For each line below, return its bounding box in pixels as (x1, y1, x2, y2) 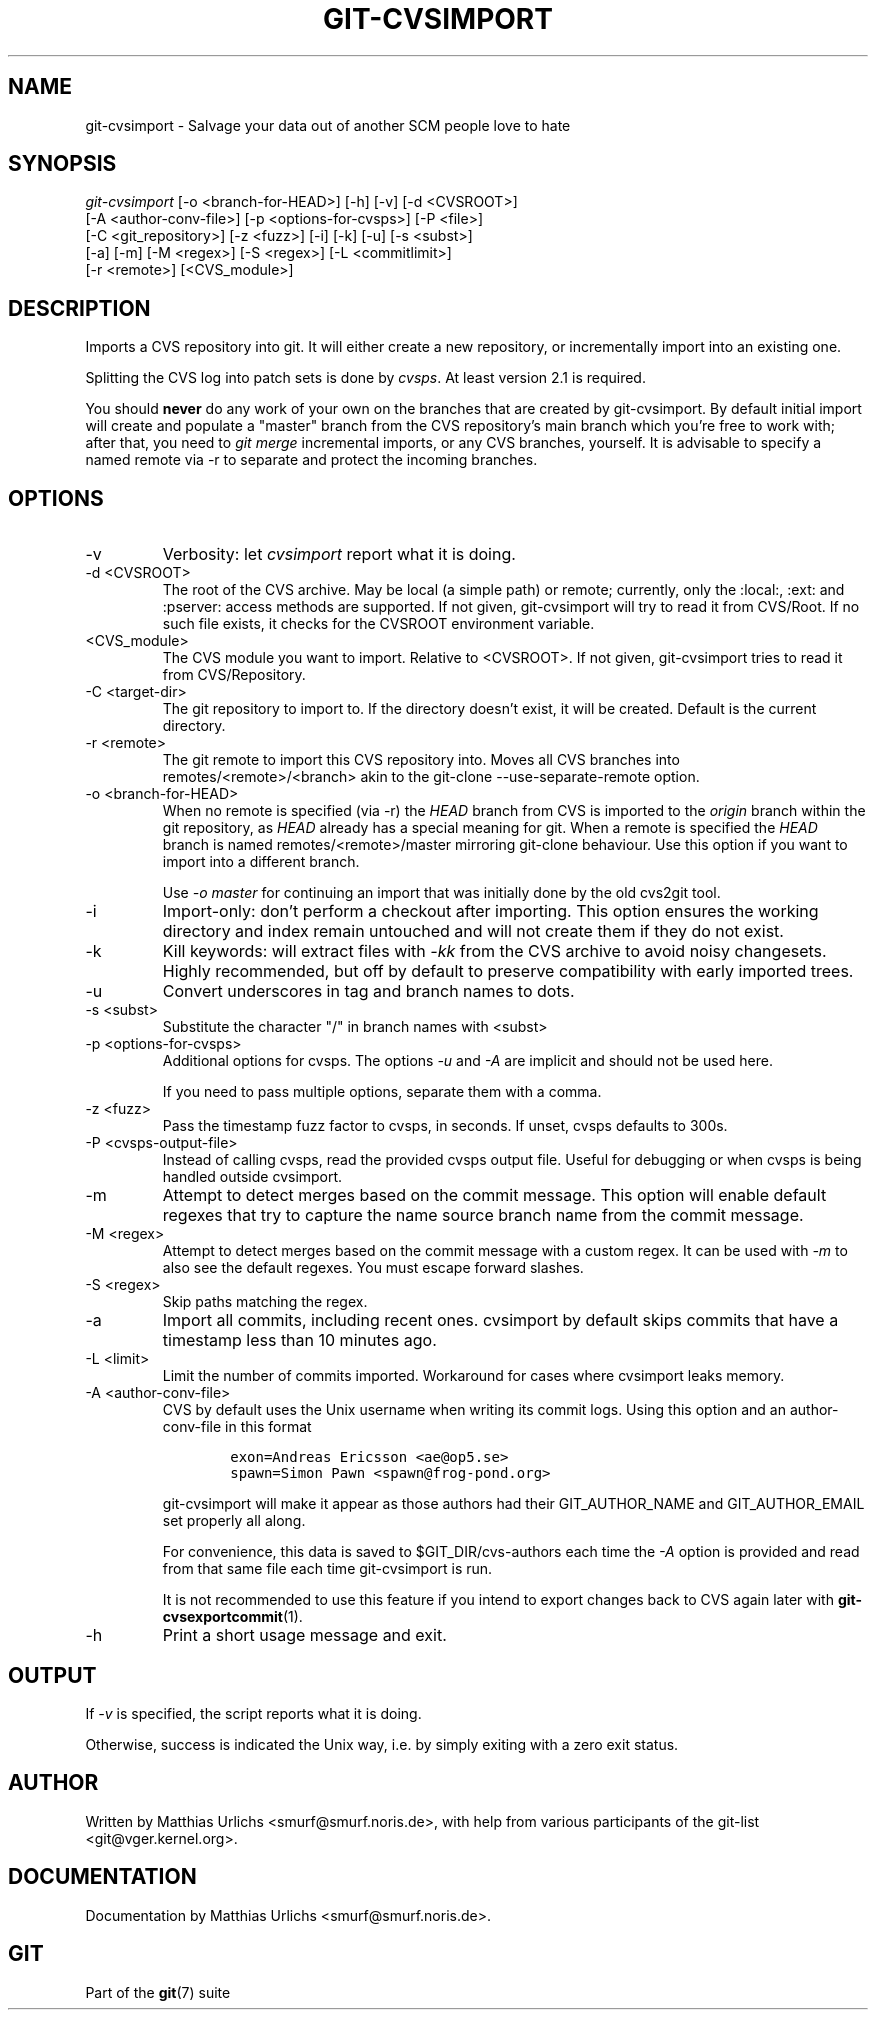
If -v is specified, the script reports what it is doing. (85, 1704, 422, 1722)
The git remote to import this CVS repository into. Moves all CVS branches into (162, 751, 680, 769)
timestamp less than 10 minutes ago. (162, 1330, 437, 1351)
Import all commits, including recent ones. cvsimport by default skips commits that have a (162, 1310, 839, 1331)
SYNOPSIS (8, 151, 117, 177)
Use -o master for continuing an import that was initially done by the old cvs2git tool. (162, 884, 721, 902)
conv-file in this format (162, 1418, 312, 1436)
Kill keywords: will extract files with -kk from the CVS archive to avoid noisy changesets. (162, 941, 827, 962)
